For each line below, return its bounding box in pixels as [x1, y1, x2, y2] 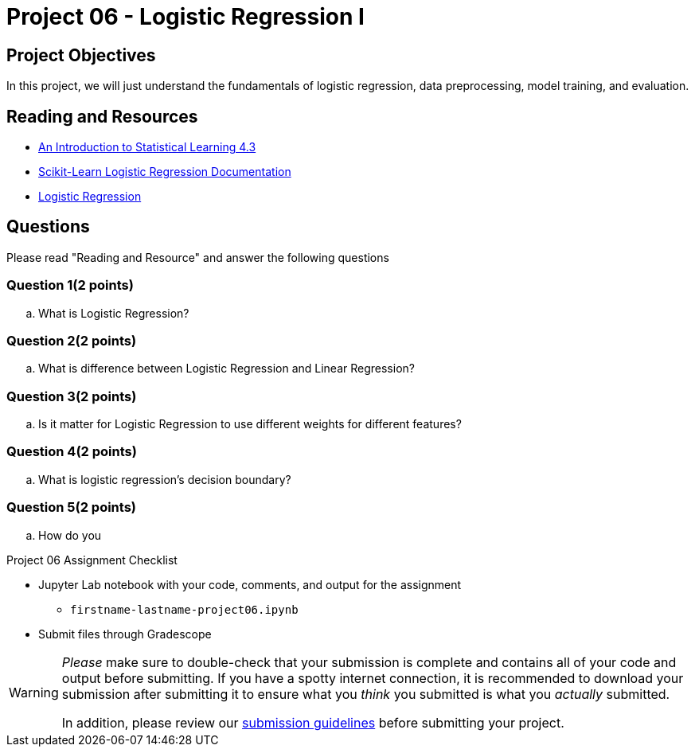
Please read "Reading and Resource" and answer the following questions [6, 250, 389, 264]
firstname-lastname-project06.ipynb [70, 603, 299, 616]
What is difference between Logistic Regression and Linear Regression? [38, 361, 415, 376]
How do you [38, 528, 102, 542]
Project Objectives [6, 45, 156, 65]
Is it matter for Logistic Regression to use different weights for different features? [38, 417, 462, 431]
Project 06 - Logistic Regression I [6, 3, 365, 30]
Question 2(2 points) [6, 332, 137, 349]
